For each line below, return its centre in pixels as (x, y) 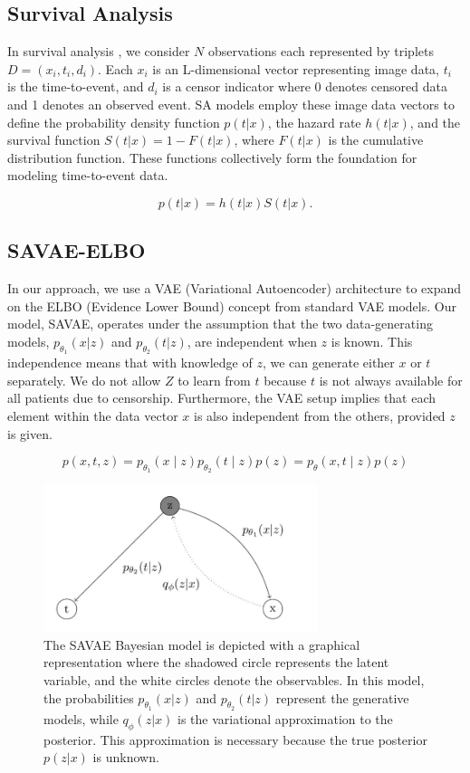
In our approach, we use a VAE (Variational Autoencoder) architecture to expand (235, 288)
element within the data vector (93, 415)
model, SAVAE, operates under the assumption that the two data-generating (220, 324)
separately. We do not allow (84, 380)
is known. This (372, 341)
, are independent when (252, 341)
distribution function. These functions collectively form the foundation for (212, 157)
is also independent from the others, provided (319, 415)
